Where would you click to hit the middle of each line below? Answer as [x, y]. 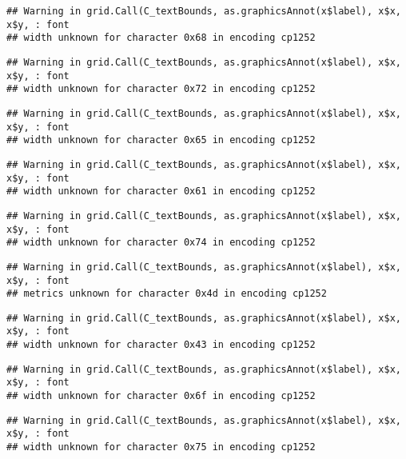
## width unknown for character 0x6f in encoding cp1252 [161, 396]
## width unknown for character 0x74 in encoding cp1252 [161, 243]
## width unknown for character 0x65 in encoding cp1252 [161, 140]
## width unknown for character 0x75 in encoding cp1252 [161, 447]
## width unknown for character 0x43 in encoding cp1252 [161, 345]
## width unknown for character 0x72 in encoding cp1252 [161, 89]
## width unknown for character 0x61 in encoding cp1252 [161, 192]
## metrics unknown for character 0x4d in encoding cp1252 [167, 294]
